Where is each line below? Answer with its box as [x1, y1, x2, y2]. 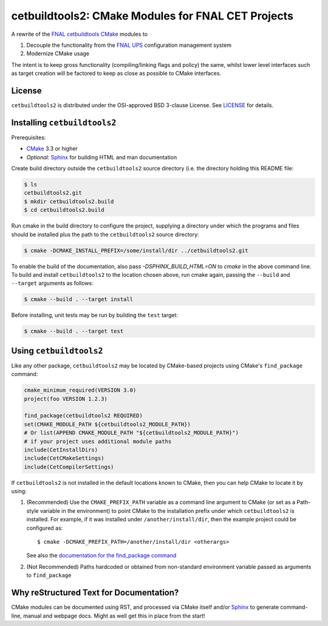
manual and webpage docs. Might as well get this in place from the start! [23, 612, 206, 619]
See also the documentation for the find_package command [26, 552, 177, 559]
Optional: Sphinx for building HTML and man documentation [26, 153, 177, 161]
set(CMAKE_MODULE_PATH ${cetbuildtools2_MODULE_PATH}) [24, 420, 191, 428]
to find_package [26, 572, 72, 579]
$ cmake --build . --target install [24, 296, 134, 303]
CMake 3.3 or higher [26, 145, 78, 152]
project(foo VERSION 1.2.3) [24, 395, 108, 402]
